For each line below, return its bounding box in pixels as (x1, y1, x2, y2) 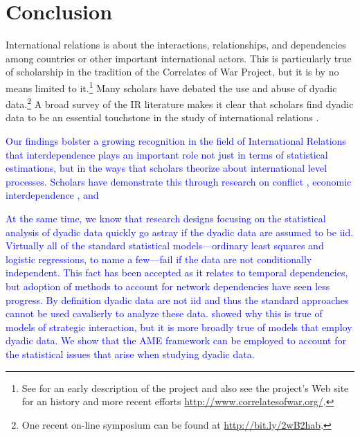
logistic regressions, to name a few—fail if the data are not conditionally (6, 251, 312, 266)
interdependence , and (6, 188, 99, 202)
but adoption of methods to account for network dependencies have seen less (6, 278, 330, 293)
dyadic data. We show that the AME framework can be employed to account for (6, 333, 346, 348)
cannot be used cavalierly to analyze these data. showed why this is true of (6, 306, 323, 321)
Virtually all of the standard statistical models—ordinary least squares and (6, 238, 324, 253)
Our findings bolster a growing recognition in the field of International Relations (6, 134, 346, 148)
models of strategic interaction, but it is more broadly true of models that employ (6, 319, 352, 334)
